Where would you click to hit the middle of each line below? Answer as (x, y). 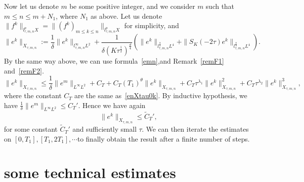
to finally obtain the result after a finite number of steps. (164, 138)
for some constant (31, 129)
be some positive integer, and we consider (132, 6)
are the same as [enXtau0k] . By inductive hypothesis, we (161, 95)
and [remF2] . (24, 70)
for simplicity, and (152, 25)
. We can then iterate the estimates (195, 129)
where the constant (33, 95)
